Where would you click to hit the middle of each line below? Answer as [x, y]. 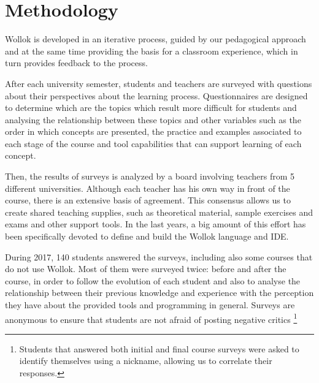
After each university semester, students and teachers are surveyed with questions [159, 83]
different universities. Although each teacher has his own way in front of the [148, 188]
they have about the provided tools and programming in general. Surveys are [150, 305]
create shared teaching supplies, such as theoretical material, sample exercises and [159, 212]
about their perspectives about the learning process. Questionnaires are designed [156, 95]
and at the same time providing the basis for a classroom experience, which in [152, 51]
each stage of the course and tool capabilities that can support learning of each [153, 143]
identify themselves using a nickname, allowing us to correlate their [146, 361]
